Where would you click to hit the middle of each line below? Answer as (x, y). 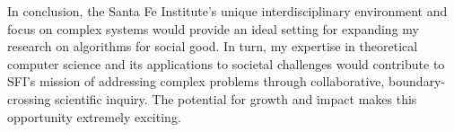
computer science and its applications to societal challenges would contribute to (226, 63)
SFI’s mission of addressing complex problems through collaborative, (196, 81)
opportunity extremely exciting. (94, 116)
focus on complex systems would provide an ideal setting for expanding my (213, 28)
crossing (29, 98)
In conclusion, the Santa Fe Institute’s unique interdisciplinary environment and (227, 11)
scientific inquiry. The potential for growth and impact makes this (236, 98)
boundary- (417, 81)
